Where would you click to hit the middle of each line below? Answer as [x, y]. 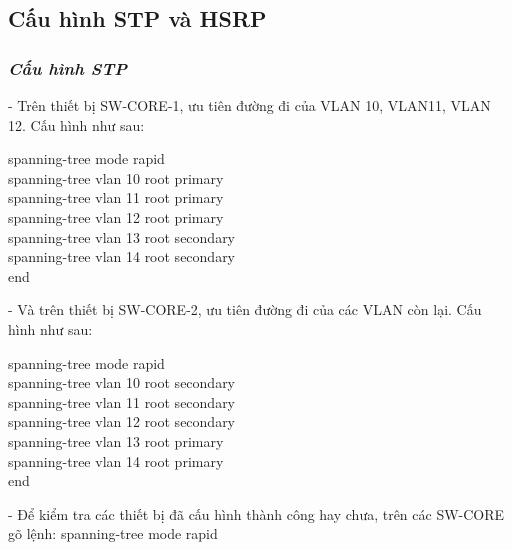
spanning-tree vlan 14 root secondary [122, 256]
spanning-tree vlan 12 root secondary [122, 421]
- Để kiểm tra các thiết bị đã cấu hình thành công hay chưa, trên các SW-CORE [256, 513]
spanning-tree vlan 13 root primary [116, 440]
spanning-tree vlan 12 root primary [116, 216]
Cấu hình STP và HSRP [137, 18]
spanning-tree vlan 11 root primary [116, 197]
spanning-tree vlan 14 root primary [116, 460]
